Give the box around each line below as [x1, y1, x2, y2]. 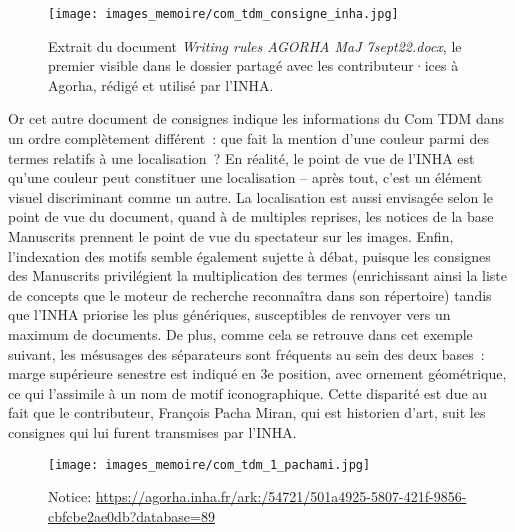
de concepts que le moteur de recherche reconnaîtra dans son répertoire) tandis [8, 284, 492, 305]
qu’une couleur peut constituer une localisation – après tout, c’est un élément [8, 167, 483, 188]
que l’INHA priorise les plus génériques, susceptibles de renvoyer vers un [8, 304, 451, 325]
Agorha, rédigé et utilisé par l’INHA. [48, 74, 274, 95]
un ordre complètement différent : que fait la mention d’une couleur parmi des [8, 128, 489, 149]
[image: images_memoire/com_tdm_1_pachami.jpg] [48, 457, 371, 472]
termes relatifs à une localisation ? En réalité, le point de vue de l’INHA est [8, 147, 475, 168]
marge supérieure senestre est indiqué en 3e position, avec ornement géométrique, [8, 363, 507, 384]
